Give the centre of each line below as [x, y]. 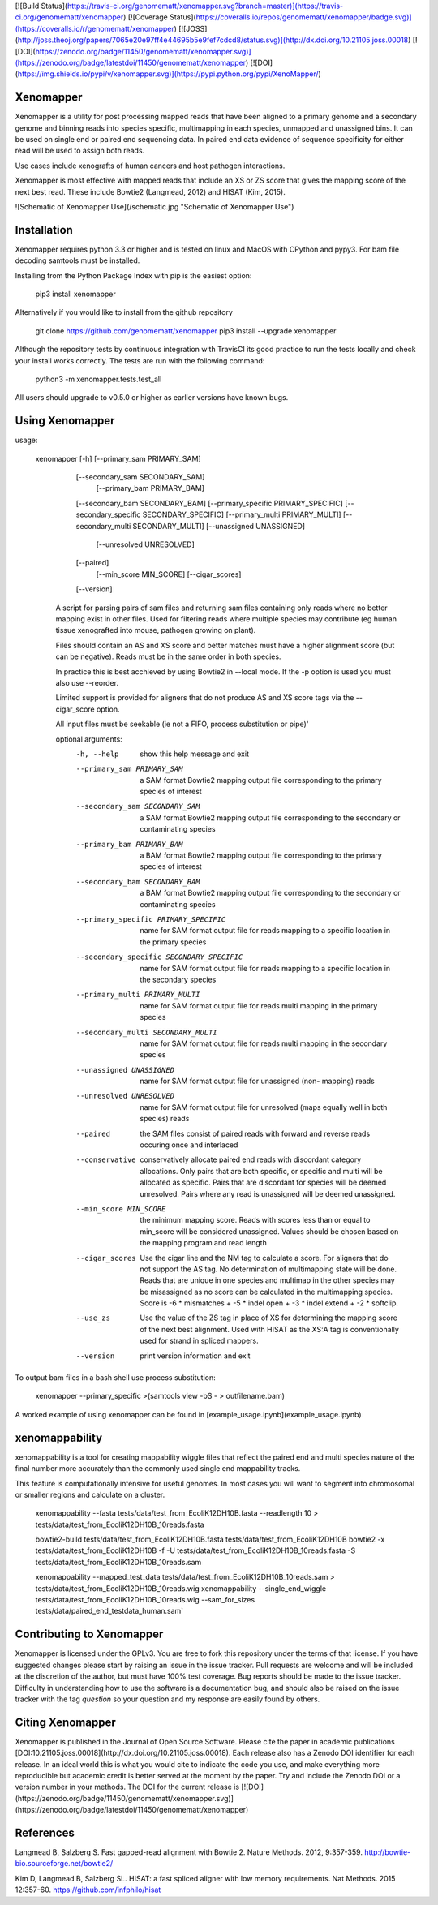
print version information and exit [195, 1356]
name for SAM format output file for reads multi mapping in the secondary [264, 1043]
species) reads [165, 1119]
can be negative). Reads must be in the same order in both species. [168, 656]
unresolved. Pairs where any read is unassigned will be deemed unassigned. [268, 1193]
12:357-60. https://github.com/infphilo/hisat [88, 1890]
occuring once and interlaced [189, 1145]
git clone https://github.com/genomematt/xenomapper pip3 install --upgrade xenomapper [186, 331]
